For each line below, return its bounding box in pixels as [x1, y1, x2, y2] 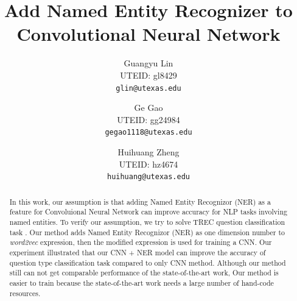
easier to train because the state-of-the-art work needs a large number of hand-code [9, 277, 274, 288]
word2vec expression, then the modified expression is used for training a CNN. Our [9, 237, 272, 247]
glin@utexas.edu [116, 83, 181, 93]
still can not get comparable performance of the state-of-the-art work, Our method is [9, 267, 279, 278]
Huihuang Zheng [117, 146, 180, 158]
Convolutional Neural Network [16, 21, 281, 46]
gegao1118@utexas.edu [105, 128, 192, 137]
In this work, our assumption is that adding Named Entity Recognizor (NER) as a [9, 196, 271, 207]
